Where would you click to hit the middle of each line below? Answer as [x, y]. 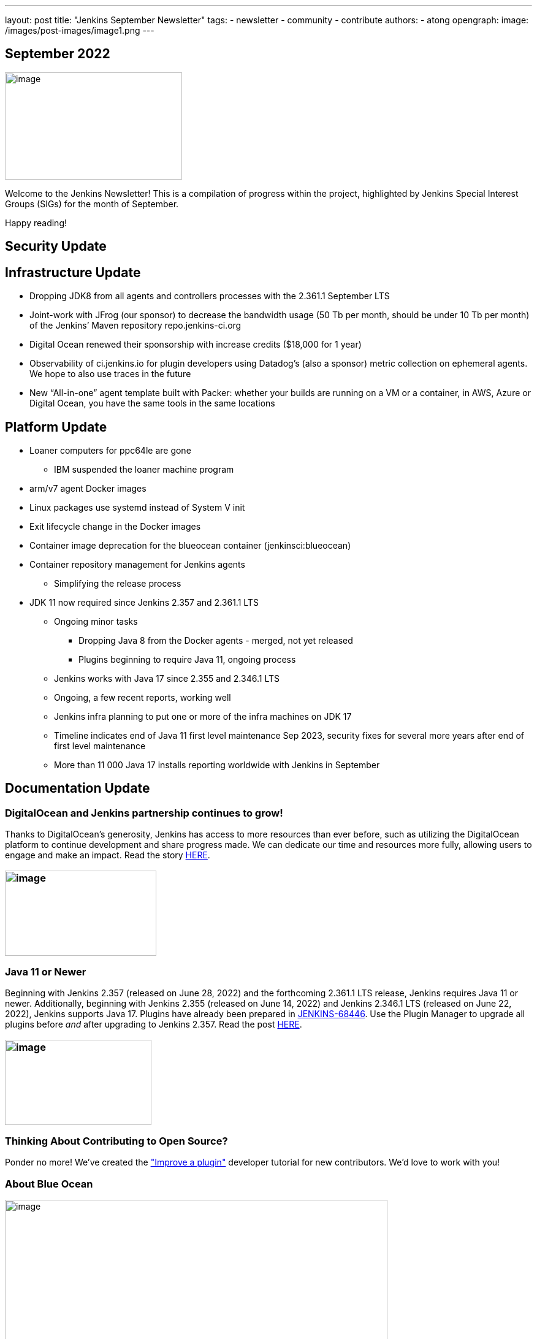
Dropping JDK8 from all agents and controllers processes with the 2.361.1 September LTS [210, 296]
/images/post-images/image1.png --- [80, 30]
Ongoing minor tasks [96, 621]
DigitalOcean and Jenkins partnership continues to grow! [144, 813]
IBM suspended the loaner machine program [144, 469]
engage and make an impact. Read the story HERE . [108, 855]
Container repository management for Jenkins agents [137, 564]
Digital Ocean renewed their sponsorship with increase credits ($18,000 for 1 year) [196, 345]
